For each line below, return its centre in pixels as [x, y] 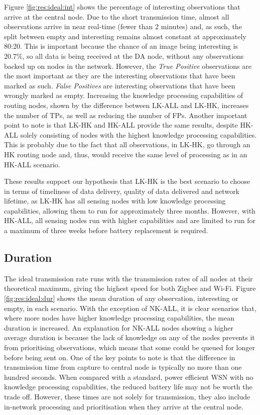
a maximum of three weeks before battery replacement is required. [106, 230]
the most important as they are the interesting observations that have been [120, 76]
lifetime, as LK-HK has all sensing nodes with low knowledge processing [115, 201]
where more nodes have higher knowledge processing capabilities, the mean [119, 318]
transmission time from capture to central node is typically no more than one [123, 367]
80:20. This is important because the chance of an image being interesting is [121, 46]
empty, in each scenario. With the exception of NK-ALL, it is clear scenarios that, [130, 308]
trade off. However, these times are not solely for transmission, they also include [127, 396]
